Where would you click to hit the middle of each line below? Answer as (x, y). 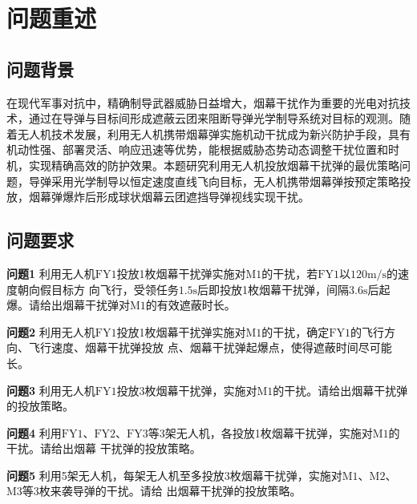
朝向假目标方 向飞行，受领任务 (98, 289)
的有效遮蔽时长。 (190, 305)
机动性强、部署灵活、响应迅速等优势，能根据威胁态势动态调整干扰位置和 (197, 149)
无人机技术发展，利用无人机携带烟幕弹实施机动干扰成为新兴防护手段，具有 (214, 133)
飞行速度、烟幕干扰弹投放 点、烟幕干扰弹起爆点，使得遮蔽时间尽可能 (210, 347)
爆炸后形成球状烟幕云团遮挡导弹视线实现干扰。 (186, 197)
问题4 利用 (34, 432)
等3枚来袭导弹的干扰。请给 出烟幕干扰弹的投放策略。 (162, 491)
